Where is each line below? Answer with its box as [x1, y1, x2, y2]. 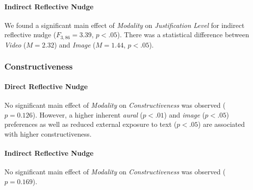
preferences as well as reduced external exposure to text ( [4, 119, 177, 129]
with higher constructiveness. [4, 128, 92, 139]
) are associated [198, 119, 245, 129]
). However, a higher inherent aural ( [32, 109, 143, 119]
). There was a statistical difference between [117, 29, 250, 40]
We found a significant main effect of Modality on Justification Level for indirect [4, 20, 245, 30]
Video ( [4, 39, 26, 49]
